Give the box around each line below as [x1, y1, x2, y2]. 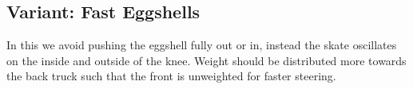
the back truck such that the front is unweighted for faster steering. [6, 68, 336, 84]
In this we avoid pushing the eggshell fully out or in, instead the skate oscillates [6, 37, 397, 53]
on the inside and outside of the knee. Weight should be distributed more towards [6, 52, 407, 68]
